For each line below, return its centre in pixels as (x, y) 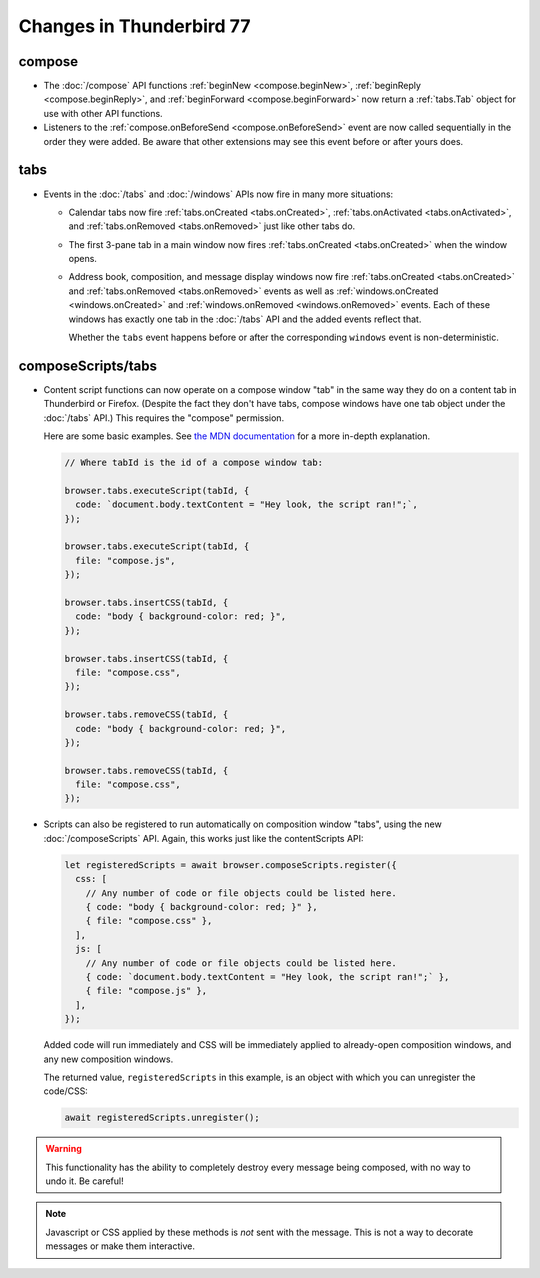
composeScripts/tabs (87, 365)
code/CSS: (66, 1091)
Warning (63, 1149)
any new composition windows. (108, 1059)
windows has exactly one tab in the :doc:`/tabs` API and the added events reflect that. (245, 319)
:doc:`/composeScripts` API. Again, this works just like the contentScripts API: (203, 838)
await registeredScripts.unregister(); (162, 1118)
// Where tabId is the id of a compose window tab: (194, 463)
